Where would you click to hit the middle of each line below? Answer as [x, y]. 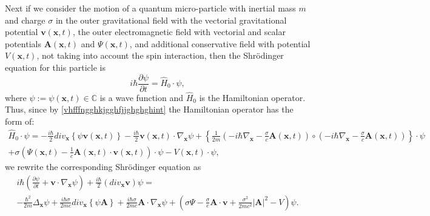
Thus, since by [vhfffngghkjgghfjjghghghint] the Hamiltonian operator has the [149, 109]
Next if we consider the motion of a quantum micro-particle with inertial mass [150, 8]
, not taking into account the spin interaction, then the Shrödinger [160, 55]
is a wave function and [141, 97]
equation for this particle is [55, 67]
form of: [20, 121]
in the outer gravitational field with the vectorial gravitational [171, 20]
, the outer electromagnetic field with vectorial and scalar [179, 32]
